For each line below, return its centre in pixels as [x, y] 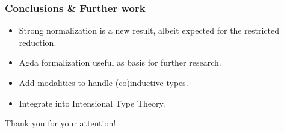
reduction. [38, 42]
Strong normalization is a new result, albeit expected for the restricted [149, 30]
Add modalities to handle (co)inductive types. [103, 82]
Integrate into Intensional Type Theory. [92, 103]
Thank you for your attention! [60, 123]
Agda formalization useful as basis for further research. [120, 62]
